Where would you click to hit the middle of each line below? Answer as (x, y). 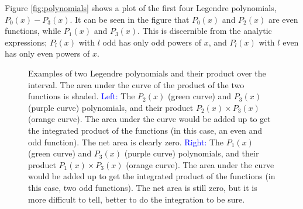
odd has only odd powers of (152, 42)
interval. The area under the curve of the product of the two (136, 84)
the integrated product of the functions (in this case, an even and (145, 130)
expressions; (26, 42)
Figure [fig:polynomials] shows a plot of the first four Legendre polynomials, (141, 8)
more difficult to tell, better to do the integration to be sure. (137, 199)
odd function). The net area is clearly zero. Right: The (126, 142)
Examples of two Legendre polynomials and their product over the (147, 73)
